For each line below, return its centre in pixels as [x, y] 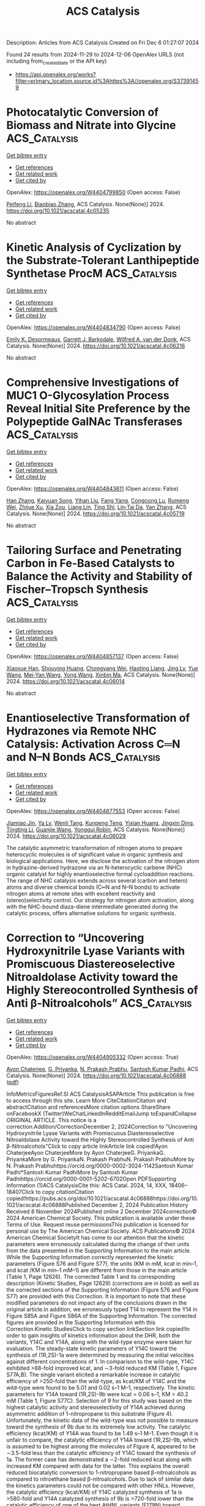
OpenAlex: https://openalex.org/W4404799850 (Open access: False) [93, 192]
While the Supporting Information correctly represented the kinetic [90, 1257]
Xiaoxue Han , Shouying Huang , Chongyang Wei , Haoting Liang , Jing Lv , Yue [102, 668]
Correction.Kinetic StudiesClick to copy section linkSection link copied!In [98, 1328]
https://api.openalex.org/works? [55, 74]
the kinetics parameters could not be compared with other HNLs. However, [101, 1485]
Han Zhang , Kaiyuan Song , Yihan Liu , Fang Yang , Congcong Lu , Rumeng [98, 500]
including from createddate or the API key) [57, 61]
